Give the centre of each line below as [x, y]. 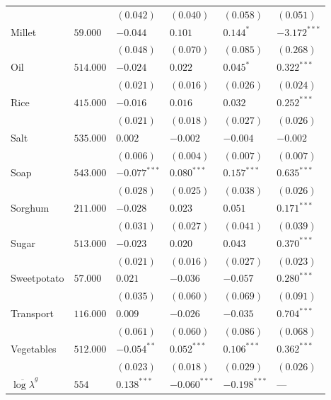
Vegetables [34, 348]
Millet [24, 32]
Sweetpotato [37, 278]
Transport [32, 313]
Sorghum [30, 208]
